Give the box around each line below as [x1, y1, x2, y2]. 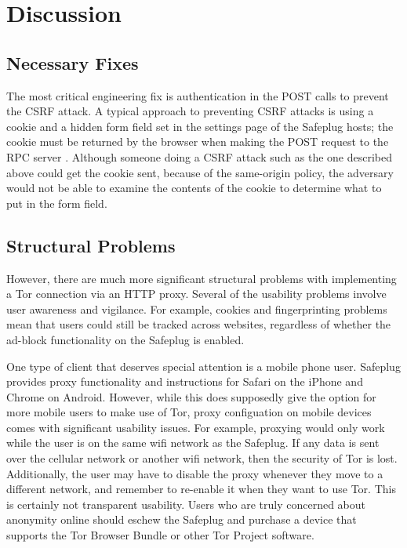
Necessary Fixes [6, 50, 139, 74]
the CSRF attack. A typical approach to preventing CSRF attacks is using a [6, 103, 374, 119]
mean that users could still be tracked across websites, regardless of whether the [6, 316, 391, 332]
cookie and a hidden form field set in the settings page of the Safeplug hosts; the [6, 118, 394, 134]
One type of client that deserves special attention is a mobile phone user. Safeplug [6, 357, 401, 374]
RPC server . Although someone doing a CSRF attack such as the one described [6, 148, 393, 165]
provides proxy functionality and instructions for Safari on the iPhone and [6, 373, 363, 390]
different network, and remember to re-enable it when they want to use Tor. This [6, 481, 396, 497]
